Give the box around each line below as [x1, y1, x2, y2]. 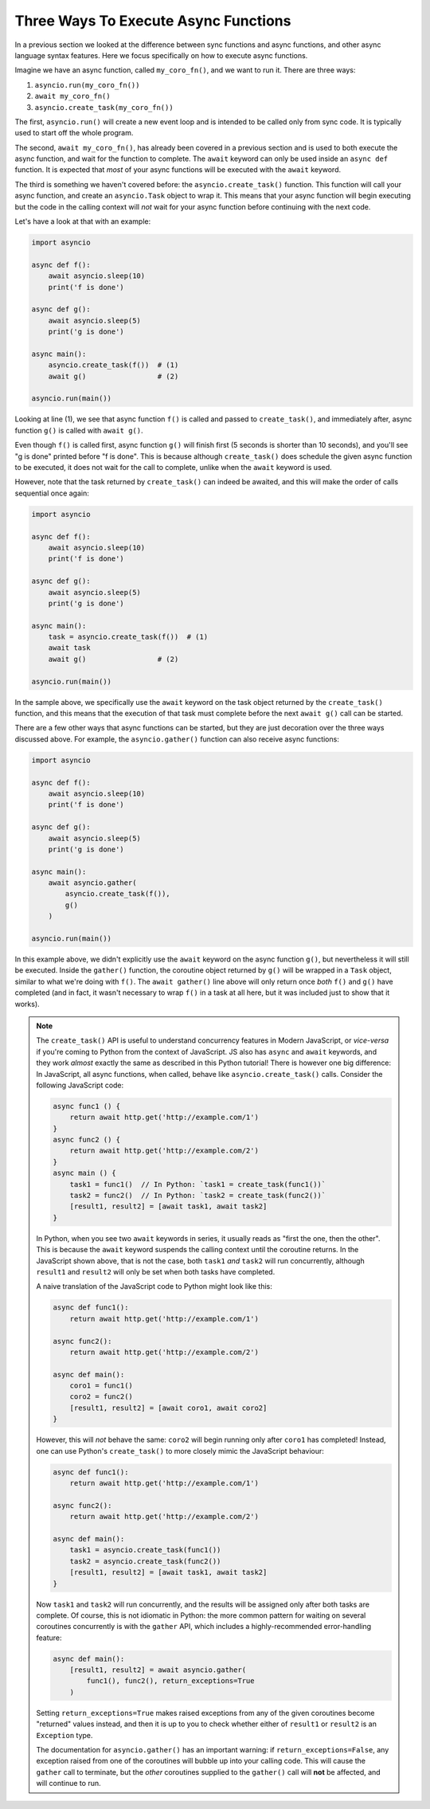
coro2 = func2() [69, 1392, 133, 1401]
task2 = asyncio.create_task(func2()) [69, 1556, 221, 1565]
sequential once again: [14, 488, 89, 498]
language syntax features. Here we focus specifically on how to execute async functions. [14, 50, 308, 60]
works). [14, 999, 40, 1008]
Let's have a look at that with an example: [14, 217, 151, 226]
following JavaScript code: [36, 1080, 124, 1090]
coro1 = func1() [69, 1381, 133, 1390]
